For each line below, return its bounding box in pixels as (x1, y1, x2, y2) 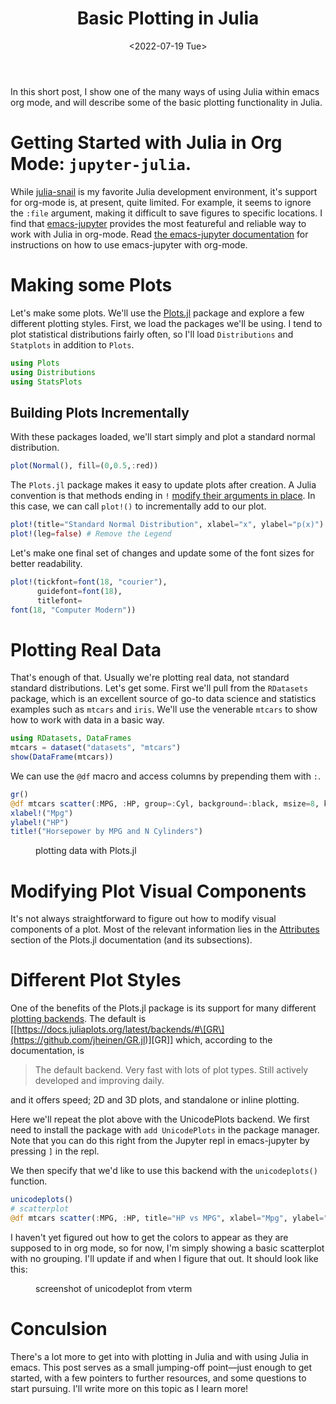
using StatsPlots (10, 377, 83, 387)
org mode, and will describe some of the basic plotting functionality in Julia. (10, 96, 323, 108)
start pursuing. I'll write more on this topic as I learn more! (10, 1382, 249, 1394)
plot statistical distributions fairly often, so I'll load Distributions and (10, 328, 294, 340)
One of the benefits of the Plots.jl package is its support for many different (10, 1002, 317, 1014)
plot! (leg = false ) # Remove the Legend (10, 529, 172, 539)
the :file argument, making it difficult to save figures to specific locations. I (10, 207, 323, 219)
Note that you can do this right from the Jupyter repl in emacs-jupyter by (10, 1135, 310, 1147)
